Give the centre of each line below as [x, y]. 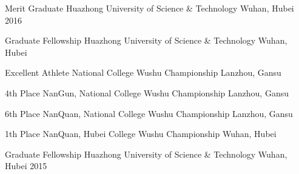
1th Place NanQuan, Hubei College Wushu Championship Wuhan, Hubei [141, 134]
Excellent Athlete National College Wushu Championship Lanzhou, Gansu [143, 72]
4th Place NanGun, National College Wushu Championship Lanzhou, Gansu [147, 92]
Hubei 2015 [26, 166]
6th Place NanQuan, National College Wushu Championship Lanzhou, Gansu [149, 113]
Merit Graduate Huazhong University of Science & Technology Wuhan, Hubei [149, 8]
